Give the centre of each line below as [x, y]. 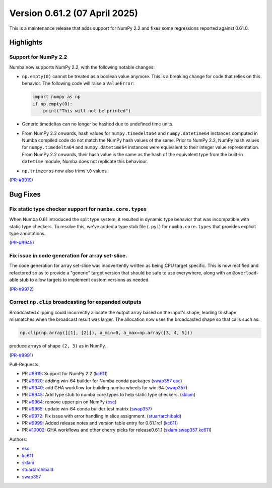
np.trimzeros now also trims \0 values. [65, 171]
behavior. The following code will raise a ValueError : [78, 84]
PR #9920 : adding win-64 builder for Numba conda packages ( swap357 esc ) [102, 381]
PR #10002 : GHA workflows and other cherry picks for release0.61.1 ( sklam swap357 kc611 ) [117, 430]
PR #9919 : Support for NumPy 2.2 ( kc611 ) [65, 374]
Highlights [26, 43]
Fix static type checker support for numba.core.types [78, 209]
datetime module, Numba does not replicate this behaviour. [85, 162]
